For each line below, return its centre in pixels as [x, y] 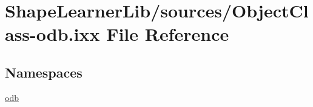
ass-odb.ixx [52, 34]
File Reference [168, 34]
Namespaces [44, 72]
